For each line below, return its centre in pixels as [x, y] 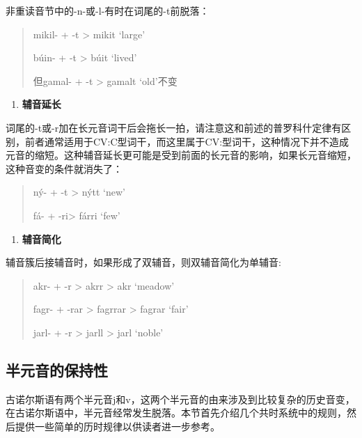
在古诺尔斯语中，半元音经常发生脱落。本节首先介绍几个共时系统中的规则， [176, 413]
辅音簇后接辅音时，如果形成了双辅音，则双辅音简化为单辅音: [143, 262]
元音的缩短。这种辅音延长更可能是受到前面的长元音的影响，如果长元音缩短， [181, 155]
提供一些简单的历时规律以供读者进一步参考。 [117, 426]
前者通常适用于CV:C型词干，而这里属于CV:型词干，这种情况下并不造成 [187, 141]
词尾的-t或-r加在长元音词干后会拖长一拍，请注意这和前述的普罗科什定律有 [174, 127]
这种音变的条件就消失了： [64, 168]
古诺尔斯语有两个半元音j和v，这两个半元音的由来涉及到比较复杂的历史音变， [180, 399]
